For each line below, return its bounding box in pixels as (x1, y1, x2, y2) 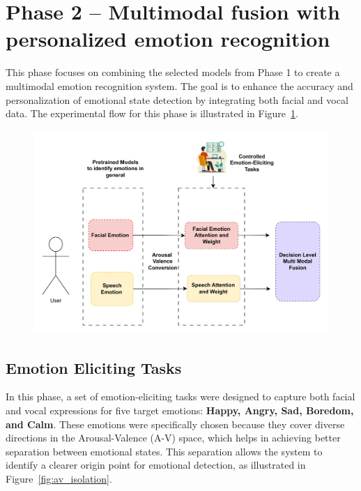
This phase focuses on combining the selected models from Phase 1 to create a (6, 65, 340, 80)
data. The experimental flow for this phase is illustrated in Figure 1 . (6, 106, 298, 121)
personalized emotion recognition (6, 24, 330, 53)
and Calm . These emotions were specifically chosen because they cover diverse (6, 416, 345, 431)
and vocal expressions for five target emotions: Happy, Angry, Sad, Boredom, (6, 402, 354, 417)
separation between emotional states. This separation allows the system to (6, 444, 323, 458)
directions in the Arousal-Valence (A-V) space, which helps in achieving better (6, 430, 341, 445)
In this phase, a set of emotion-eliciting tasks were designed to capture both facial (6, 389, 355, 404)
